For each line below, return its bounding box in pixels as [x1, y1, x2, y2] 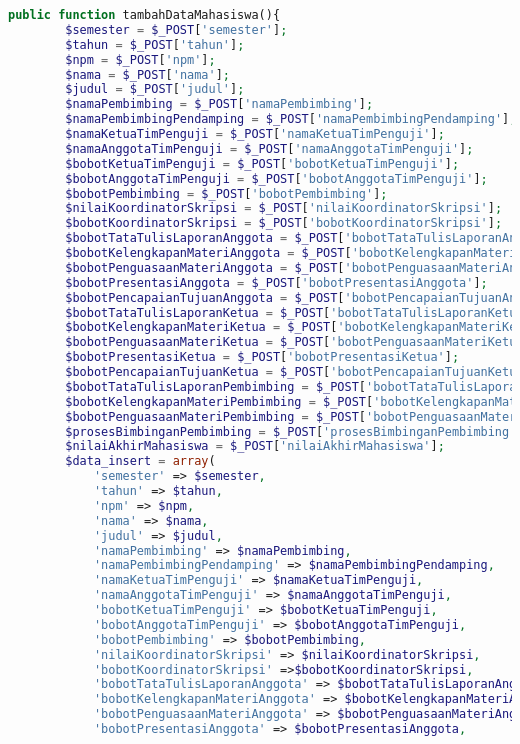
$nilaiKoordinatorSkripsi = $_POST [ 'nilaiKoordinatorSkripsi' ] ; [65, 201, 503, 216]
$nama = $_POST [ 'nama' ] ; [65, 67, 231, 82]
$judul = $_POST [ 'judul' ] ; [65, 82, 245, 97]
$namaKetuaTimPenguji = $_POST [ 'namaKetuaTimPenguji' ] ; [65, 127, 445, 141]
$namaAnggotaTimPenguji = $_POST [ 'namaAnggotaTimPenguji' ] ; [65, 141, 474, 156]
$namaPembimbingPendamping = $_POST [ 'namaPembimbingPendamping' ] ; [65, 112, 517, 127]
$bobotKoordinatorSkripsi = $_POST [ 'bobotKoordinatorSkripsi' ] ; [65, 216, 503, 231]
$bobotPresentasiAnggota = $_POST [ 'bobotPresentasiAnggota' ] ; [65, 275, 488, 290]
